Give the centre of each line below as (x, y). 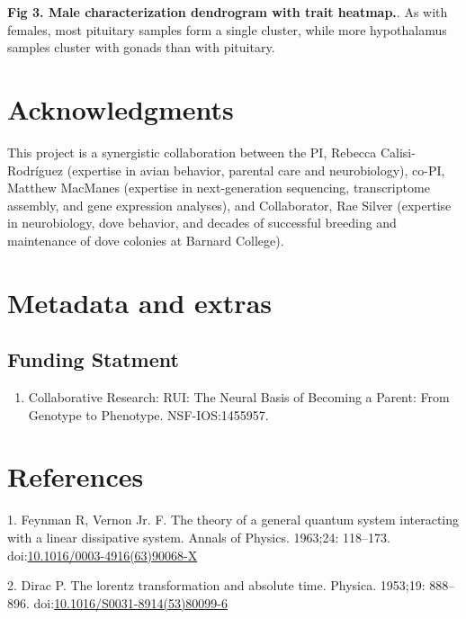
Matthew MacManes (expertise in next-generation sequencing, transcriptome (219, 188)
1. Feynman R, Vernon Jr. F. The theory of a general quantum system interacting (233, 520)
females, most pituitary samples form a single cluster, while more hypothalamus (227, 29)
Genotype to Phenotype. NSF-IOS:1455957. (148, 414)
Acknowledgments (121, 108)
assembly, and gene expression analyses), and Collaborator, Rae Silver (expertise (229, 205)
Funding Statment (93, 359)
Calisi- (398, 152)
